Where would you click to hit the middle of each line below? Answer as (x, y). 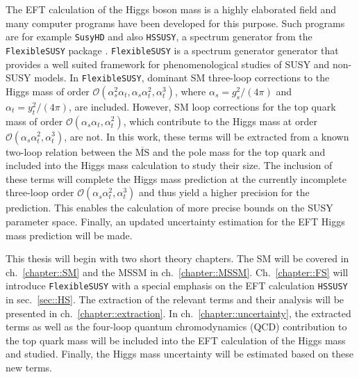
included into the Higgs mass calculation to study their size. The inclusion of (169, 165)
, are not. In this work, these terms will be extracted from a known (207, 136)
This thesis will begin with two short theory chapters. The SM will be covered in (177, 258)
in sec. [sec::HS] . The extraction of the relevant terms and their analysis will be (175, 299)
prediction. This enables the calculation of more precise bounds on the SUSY (169, 208)
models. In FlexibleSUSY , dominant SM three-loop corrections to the (182, 78)
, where (190, 91)
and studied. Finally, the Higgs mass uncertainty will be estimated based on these (179, 354)
